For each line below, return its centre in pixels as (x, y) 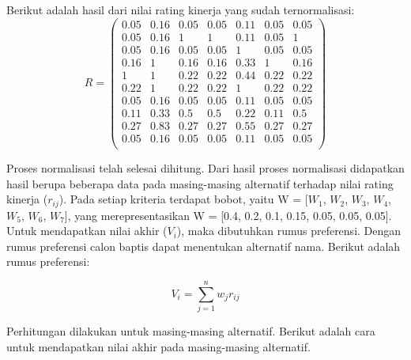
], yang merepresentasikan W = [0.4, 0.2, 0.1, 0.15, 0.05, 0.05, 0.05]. (228, 215)
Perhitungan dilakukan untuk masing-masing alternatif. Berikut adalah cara (191, 331)
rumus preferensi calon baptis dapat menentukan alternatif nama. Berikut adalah (204, 246)
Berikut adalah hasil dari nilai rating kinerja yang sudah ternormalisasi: (181, 9)
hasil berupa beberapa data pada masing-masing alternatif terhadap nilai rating (200, 183)
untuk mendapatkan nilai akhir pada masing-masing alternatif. (158, 346)
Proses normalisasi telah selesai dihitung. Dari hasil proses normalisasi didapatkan (205, 168)
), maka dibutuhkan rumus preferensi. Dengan (289, 231)
